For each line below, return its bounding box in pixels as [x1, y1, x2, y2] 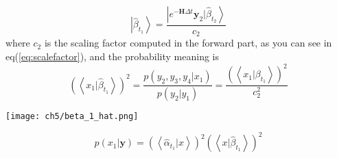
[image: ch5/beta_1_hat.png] [5, 111, 139, 122]
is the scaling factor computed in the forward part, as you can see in [44, 36, 332, 50]
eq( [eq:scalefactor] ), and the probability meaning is [5, 49, 219, 64]
